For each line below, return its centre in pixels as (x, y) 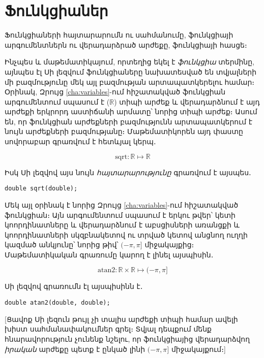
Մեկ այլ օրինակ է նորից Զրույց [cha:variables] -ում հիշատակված (122, 204)
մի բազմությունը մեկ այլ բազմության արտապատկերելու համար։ (130, 82)
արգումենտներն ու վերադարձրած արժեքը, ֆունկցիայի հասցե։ (126, 44)
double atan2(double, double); (57, 303)
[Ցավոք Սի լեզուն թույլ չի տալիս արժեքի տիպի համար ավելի (121, 319)
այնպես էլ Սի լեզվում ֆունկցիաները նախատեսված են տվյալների (131, 71)
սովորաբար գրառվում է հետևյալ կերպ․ (80, 141)
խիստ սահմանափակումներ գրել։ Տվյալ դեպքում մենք (108, 329)
